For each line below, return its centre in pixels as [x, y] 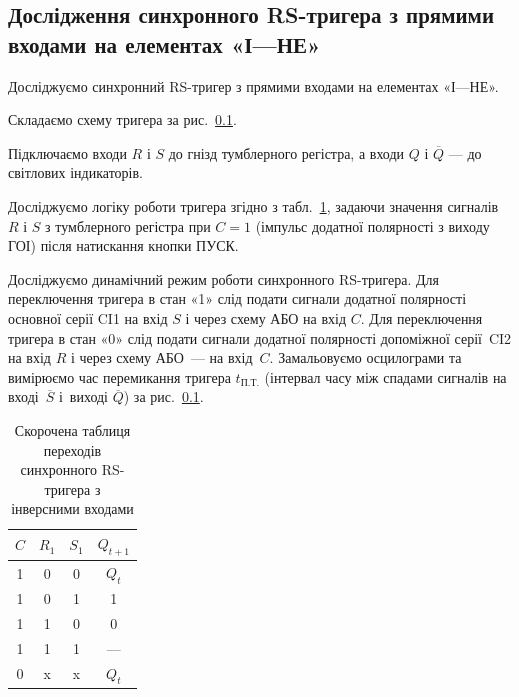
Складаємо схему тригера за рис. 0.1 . [122, 119]
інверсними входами [72, 508]
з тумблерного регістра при [128, 225]
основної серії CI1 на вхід [88, 317]
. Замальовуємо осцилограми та [365, 357]
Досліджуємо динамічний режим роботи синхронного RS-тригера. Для [223, 278]
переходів [72, 449]
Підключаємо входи [67, 152]
